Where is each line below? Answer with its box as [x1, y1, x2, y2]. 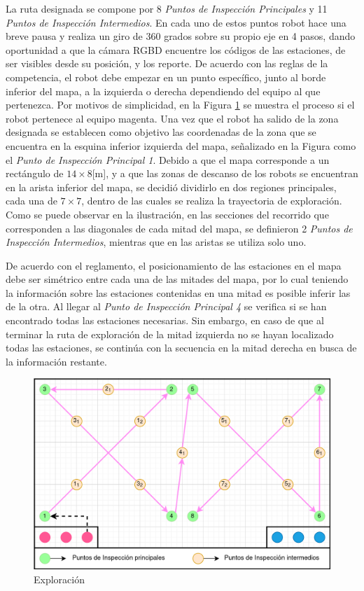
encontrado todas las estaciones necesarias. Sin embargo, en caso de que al [6, 313, 324, 328]
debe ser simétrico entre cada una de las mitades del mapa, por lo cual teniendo [6, 272, 349, 286]
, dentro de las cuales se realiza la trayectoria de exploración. [81, 193, 342, 208]
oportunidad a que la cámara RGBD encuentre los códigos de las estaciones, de [6, 42, 346, 57]
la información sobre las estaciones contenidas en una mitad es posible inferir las [6, 285, 351, 300]
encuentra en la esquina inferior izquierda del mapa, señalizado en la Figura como [6, 138, 356, 153]
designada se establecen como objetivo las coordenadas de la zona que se [6, 125, 316, 139]
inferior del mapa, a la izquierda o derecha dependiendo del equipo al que [6, 83, 321, 98]
